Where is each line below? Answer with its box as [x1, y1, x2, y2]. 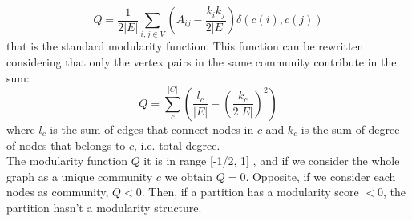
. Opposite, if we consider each [245, 167, 396, 184]
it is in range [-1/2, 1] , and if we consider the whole [143, 152, 400, 169]
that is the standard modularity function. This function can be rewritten [6, 38, 364, 54]
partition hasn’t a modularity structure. [6, 199, 202, 215]
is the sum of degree [301, 120, 400, 137]
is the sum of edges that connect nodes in [50, 120, 254, 137]
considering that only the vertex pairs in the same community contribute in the [6, 53, 397, 70]
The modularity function [6, 152, 127, 169]
